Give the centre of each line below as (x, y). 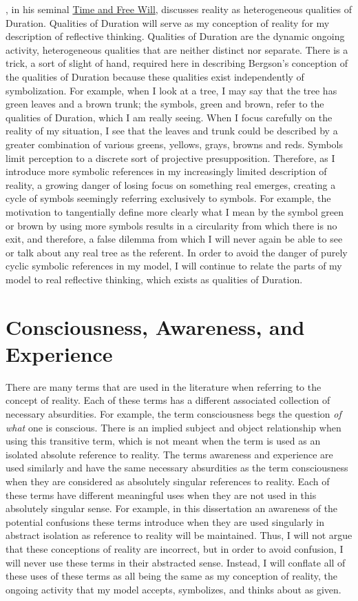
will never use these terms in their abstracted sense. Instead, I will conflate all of (176, 562)
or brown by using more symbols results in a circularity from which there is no (171, 225)
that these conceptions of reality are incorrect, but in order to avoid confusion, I (175, 548)
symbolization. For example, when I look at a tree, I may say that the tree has (171, 90)
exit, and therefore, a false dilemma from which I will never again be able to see (174, 239)
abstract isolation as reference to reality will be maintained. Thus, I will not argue (179, 535)
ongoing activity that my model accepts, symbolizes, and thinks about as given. (173, 589)
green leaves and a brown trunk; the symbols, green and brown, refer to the (165, 104)
